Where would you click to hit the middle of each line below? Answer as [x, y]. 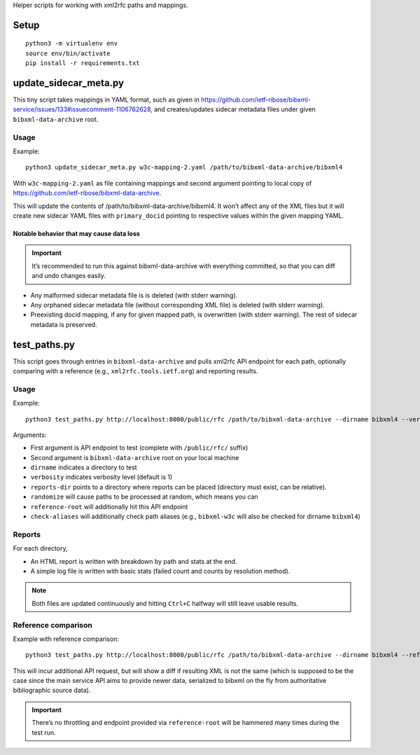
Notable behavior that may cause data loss [76, 233]
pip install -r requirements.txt [83, 63]
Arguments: [30, 435]
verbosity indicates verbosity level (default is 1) [101, 477]
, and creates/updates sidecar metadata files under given [233, 109]
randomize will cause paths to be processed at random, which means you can [144, 497]
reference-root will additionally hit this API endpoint [109, 506]
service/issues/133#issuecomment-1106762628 [82, 109]
